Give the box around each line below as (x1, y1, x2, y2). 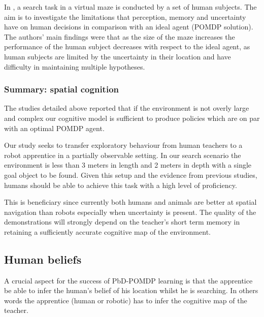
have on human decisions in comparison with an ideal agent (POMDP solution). (4, 21, 253, 32)
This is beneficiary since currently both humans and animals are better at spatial (4, 197, 257, 207)
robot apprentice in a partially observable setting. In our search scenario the (4, 149, 241, 160)
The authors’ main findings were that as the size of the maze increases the (4, 31, 235, 42)
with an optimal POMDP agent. (4, 122, 105, 133)
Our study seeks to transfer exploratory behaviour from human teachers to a (4, 140, 243, 150)
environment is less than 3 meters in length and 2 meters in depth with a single (4, 160, 252, 170)
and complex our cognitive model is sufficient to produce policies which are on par (4, 112, 260, 123)
